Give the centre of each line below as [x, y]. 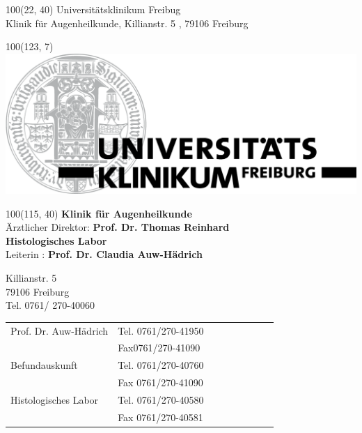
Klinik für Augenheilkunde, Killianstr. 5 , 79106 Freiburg [127, 23]
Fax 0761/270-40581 [160, 417]
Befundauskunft [44, 365]
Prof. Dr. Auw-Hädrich [60, 330]
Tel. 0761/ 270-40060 [50, 305]
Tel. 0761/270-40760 [161, 365]
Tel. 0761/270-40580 [161, 399]
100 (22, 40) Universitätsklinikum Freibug [93, 9]
